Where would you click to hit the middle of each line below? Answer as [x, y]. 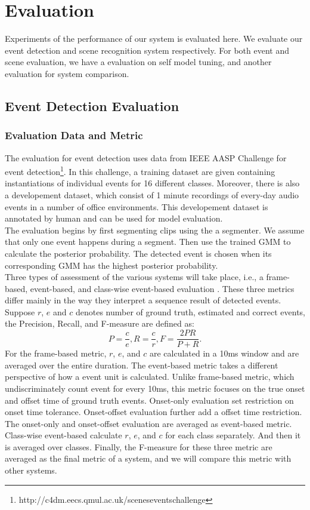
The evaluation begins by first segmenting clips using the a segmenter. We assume [155, 230]
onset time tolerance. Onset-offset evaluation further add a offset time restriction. [154, 412]
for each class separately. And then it [233, 435]
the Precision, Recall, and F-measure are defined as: [100, 323]
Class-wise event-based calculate [63, 435]
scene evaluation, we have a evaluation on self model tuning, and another [138, 62]
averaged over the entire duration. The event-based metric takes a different [142, 365]
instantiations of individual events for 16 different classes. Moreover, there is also [152, 183]
